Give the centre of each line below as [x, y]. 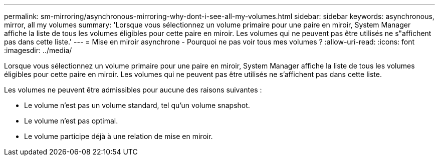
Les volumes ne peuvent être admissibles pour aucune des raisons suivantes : [133, 90]
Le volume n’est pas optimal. [71, 121]
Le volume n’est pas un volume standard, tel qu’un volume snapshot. [137, 105]
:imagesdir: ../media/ [38, 50]
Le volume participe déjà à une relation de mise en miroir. [119, 136]
